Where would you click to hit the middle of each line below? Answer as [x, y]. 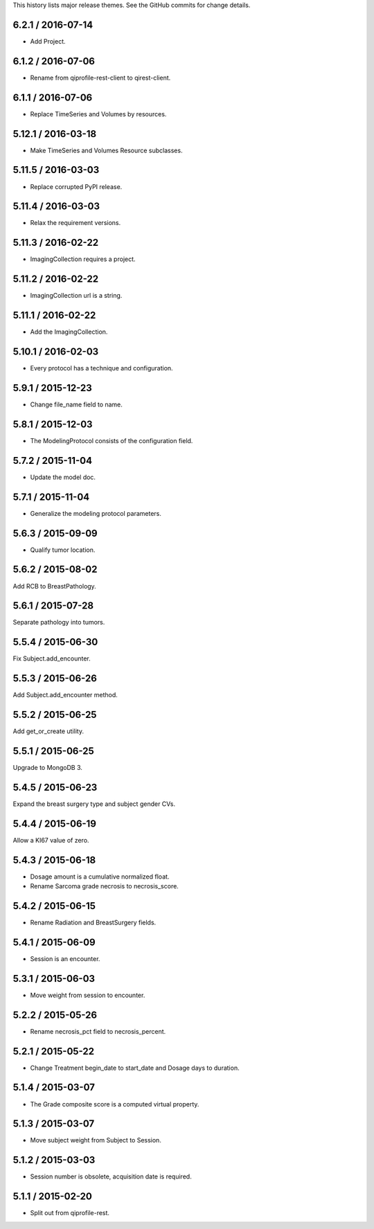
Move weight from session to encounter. [88, 995]
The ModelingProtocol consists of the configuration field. [112, 440]
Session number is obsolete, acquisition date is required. [111, 1176]
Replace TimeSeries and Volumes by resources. [98, 114]
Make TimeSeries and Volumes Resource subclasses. [106, 150]
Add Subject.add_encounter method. [65, 695]
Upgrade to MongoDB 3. [48, 768]
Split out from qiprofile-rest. [70, 1213]
